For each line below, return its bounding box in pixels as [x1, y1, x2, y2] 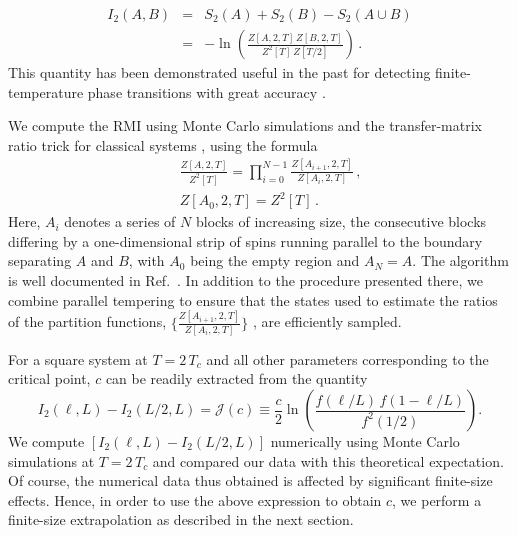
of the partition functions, [8, 311, 167, 332]
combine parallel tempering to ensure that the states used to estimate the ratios [8, 289, 498, 310]
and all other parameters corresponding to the [206, 348, 489, 369]
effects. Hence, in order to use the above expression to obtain [8, 489, 382, 510]
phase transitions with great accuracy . [87, 81, 326, 102]
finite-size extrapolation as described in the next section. [8, 509, 354, 530]
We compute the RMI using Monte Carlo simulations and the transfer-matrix [8, 115, 482, 136]
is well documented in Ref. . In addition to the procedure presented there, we [8, 270, 483, 291]
